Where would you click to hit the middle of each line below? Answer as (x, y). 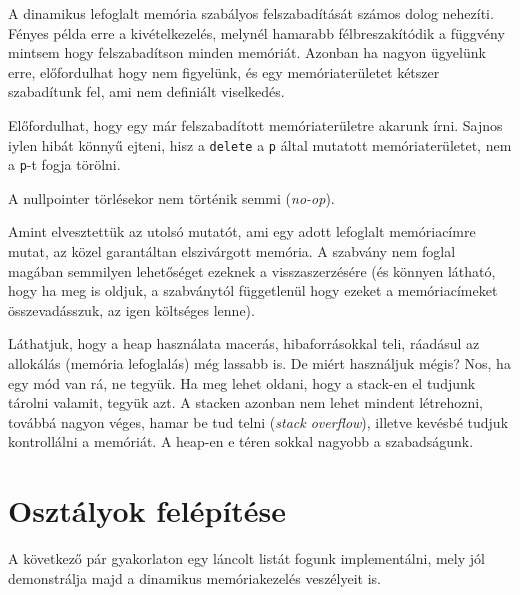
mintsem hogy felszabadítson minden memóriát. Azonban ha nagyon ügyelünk (247, 52)
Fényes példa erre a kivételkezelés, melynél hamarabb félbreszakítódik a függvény (256, 32)
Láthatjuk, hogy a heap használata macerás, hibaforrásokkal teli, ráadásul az (244, 343)
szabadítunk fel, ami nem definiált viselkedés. (146, 91)
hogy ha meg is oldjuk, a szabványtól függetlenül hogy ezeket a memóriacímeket (253, 290)
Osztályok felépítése (147, 510)
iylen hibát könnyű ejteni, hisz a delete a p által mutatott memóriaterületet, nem (260, 144)
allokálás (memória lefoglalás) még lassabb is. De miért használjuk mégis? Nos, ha (259, 363)
